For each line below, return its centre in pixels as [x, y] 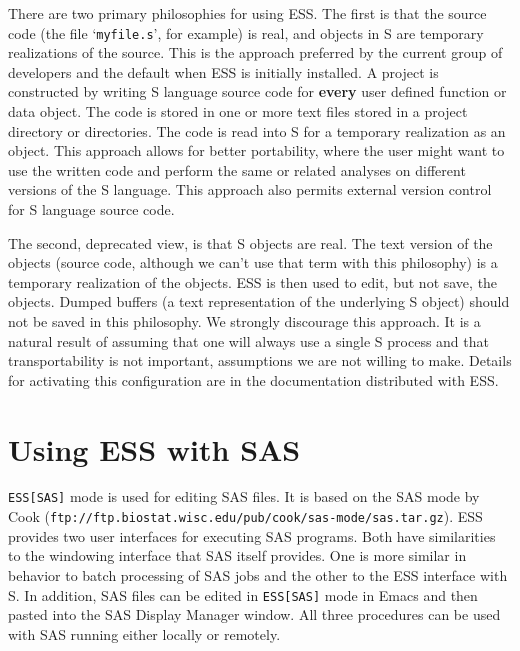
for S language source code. [91, 209]
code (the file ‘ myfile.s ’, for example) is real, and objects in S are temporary [246, 32]
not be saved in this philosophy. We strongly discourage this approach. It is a [244, 320]
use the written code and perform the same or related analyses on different [237, 169]
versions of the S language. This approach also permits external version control [250, 189]
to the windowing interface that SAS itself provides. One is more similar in [237, 555]
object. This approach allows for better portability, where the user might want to [256, 150]
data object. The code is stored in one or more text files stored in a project [238, 111]
